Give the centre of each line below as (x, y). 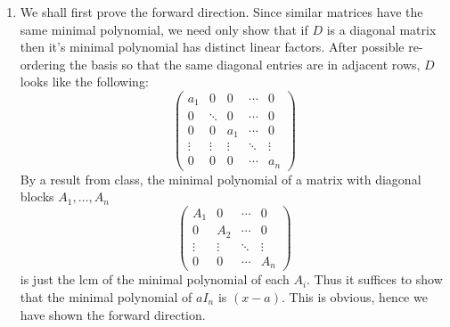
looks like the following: (84, 82)
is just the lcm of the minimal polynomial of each (155, 279)
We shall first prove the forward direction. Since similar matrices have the (221, 12)
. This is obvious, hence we (355, 296)
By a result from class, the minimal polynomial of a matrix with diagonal (221, 179)
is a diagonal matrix (381, 29)
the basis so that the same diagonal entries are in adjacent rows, (245, 64)
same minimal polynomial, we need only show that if (164, 29)
